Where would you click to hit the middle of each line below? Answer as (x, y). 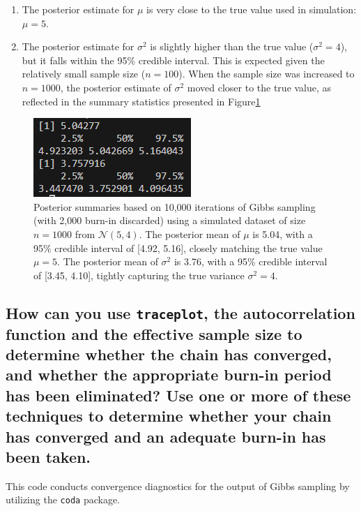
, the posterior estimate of (116, 87)
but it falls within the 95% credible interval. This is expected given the (173, 60)
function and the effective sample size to (154, 333)
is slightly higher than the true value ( (232, 46)
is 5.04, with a (283, 234)
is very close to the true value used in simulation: (252, 9)
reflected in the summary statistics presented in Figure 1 (141, 101)
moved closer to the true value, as (259, 87)
